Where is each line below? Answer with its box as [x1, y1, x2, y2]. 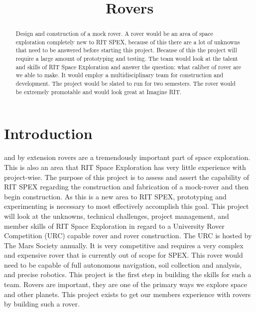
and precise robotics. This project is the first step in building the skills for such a [4, 269, 252, 280]
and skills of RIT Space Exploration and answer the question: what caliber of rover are [15, 62, 242, 71]
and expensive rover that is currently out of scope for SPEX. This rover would [4, 250, 243, 260]
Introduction [4, 123, 93, 144]
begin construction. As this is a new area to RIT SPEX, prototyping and [4, 191, 227, 201]
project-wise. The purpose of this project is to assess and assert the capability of [4, 171, 250, 182]
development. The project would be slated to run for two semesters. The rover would [15, 79, 236, 88]
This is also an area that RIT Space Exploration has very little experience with [4, 161, 246, 172]
